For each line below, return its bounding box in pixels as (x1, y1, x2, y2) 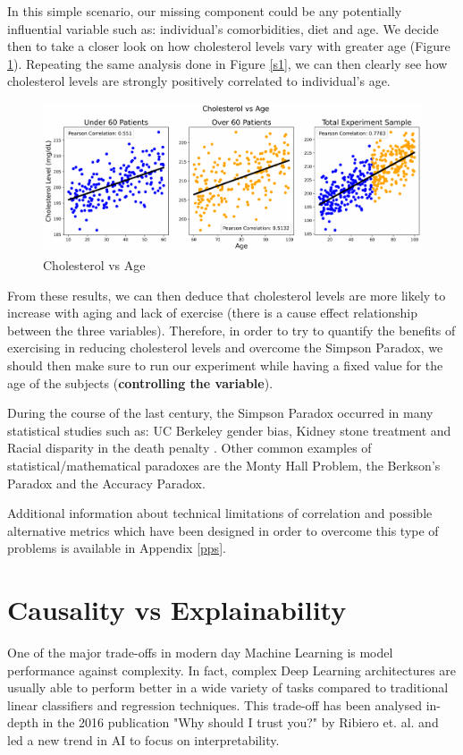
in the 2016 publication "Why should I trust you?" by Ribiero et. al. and (42, 713, 439, 732)
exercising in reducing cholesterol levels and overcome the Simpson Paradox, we (7, 338, 443, 357)
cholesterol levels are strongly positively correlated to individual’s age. (7, 72, 391, 90)
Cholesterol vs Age (43, 256, 146, 274)
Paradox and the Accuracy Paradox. (7, 473, 206, 492)
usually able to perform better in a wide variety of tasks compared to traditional (7, 678, 449, 697)
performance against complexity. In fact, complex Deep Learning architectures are (7, 660, 457, 679)
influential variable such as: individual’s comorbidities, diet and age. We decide (7, 19, 439, 38)
